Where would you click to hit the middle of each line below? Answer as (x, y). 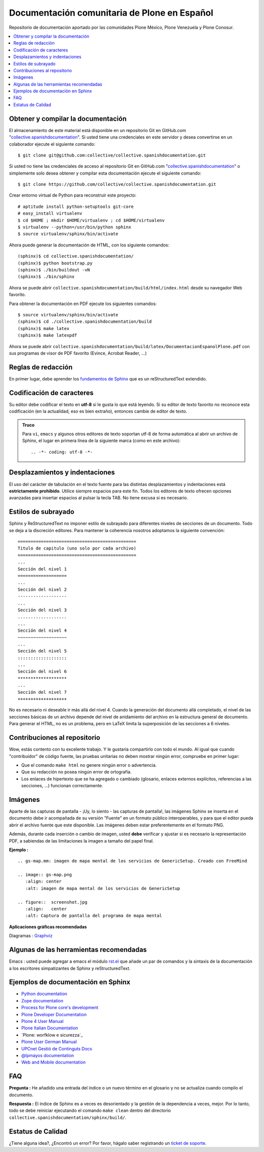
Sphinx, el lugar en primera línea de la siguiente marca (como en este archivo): (101, 441)
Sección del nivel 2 (42, 589)
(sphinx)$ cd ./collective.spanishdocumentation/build (85, 322)
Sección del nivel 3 (42, 610)
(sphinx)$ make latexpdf (47, 335)
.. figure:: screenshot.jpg (53, 902)
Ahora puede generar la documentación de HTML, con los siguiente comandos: (89, 245)
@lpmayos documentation (48, 1055)
